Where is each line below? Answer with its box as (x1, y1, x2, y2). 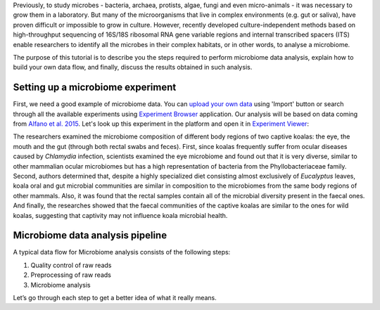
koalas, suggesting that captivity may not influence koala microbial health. (13, 211, 228, 219)
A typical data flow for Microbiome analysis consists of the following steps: (13, 248, 231, 257)
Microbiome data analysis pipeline (13, 229, 167, 242)
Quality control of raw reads (30, 261, 112, 269)
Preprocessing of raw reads (30, 271, 112, 279)
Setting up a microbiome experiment (13, 82, 177, 93)
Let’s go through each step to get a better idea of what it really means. (13, 294, 217, 302)
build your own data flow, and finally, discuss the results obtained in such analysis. (13, 63, 253, 72)
